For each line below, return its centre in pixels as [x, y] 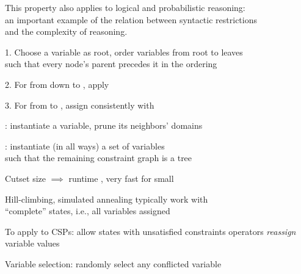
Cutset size [26, 178]
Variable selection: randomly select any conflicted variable [113, 263]
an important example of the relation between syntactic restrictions [131, 19]
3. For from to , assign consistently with [80, 105]
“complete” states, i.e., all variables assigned [88, 211]
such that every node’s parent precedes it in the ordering [111, 64]
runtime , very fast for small [121, 178]
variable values [32, 243]
